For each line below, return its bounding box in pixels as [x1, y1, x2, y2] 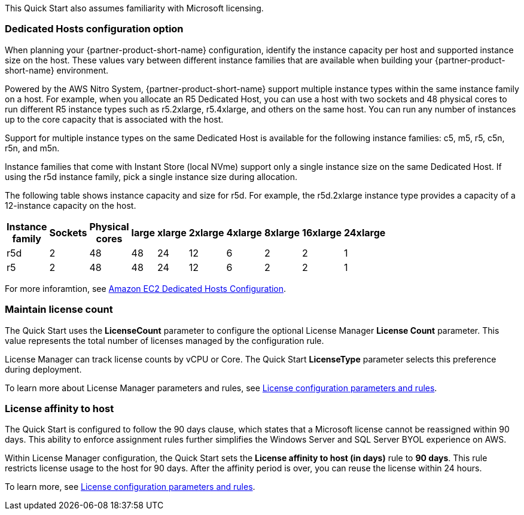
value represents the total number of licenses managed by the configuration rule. [5, 335, 324, 346]
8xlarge [264, 226, 300, 239]
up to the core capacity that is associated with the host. [5, 114, 224, 124]
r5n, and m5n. [5, 142, 60, 153]
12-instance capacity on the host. [5, 200, 136, 211]
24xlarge [343, 226, 386, 239]
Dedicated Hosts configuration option [5, 23, 184, 35]
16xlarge [302, 226, 342, 239]
